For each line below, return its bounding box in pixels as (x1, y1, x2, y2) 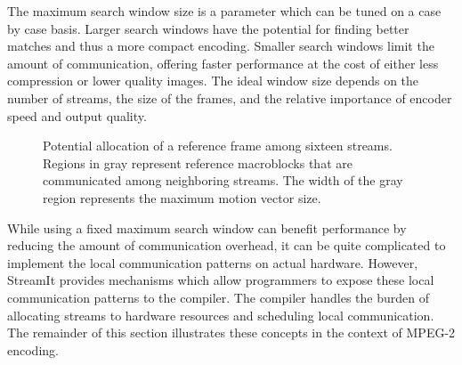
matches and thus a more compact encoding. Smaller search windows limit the (7, 36, 434, 55)
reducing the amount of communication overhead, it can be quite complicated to (7, 236, 446, 255)
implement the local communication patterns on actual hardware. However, (7, 253, 418, 272)
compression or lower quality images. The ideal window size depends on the (7, 71, 419, 90)
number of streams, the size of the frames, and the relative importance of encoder (7, 88, 452, 107)
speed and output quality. (7, 106, 147, 125)
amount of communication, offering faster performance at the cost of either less (7, 53, 439, 72)
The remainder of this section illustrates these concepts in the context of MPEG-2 (7, 323, 456, 342)
